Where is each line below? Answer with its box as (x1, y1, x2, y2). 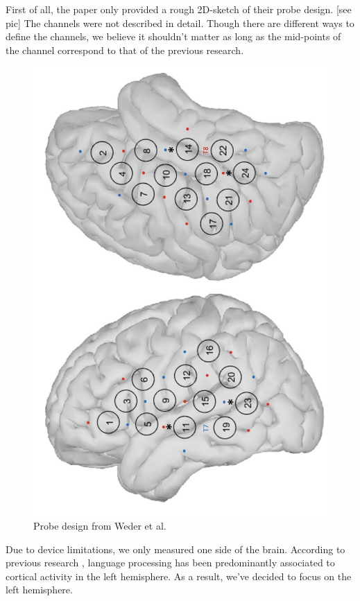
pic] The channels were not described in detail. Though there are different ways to (6, 15, 354, 30)
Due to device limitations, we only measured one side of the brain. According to (6, 541, 345, 556)
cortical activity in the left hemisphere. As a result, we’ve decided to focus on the (6, 568, 352, 583)
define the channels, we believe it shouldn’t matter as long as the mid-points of (6, 29, 341, 44)
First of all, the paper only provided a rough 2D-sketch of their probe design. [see (6, 2, 352, 16)
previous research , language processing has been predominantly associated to (6, 555, 335, 570)
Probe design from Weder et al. (33, 518, 166, 532)
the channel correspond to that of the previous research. (6, 42, 244, 57)
